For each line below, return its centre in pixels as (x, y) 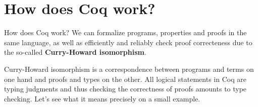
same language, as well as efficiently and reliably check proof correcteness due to (128, 42)
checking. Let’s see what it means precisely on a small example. (102, 98)
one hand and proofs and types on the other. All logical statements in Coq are (125, 79)
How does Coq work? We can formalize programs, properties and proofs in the (125, 32)
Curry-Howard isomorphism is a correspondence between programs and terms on (129, 69)
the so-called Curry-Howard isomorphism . (75, 52)
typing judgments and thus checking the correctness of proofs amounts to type (125, 89)
